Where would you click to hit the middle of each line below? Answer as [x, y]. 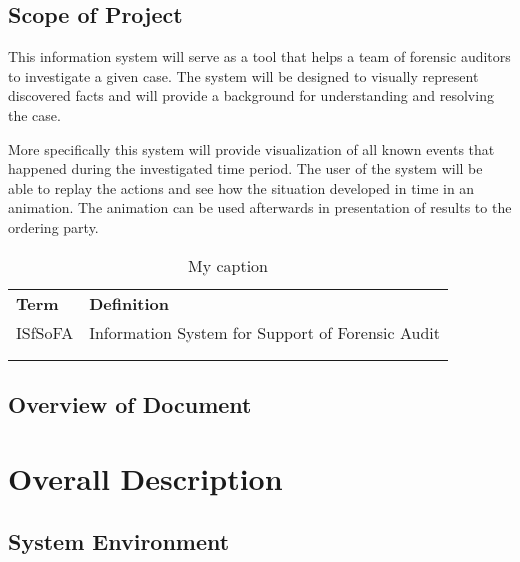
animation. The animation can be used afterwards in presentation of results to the [260, 207]
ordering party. [53, 226]
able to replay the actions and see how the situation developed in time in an [241, 187]
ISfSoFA [45, 332]
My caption [228, 265]
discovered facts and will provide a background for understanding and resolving [251, 95]
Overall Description [145, 477]
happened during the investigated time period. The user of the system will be [245, 168]
